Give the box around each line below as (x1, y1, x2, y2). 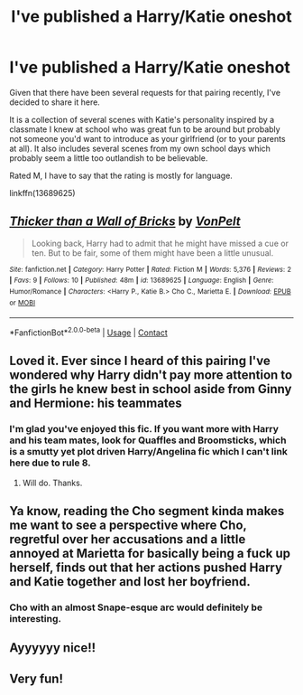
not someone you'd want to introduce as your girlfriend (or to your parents (9, 133, 286, 144)
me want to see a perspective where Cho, (9, 518, 247, 533)
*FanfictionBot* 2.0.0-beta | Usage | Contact (9, 325, 169, 338)
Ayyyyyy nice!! (9, 640, 96, 656)
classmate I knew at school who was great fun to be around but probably (9, 124, 281, 135)
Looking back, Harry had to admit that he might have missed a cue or (31, 238, 289, 249)
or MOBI (9, 298, 36, 307)
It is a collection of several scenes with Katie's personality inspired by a (9, 114, 275, 125)
